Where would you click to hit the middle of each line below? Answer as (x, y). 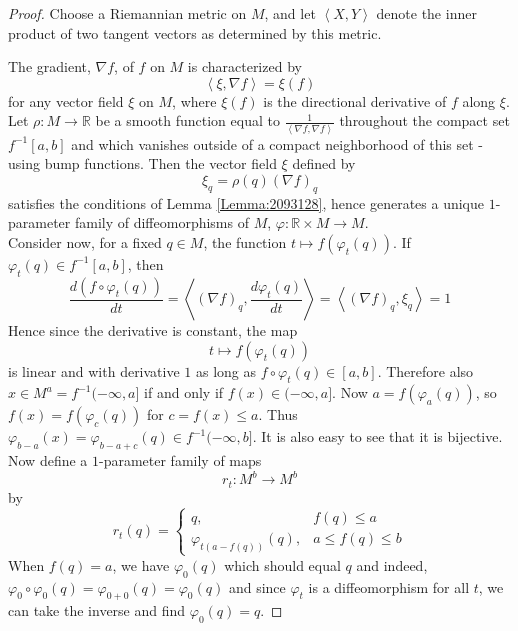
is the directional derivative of (355, 100)
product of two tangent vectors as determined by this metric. (195, 32)
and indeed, (392, 564)
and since (257, 586)
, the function (245, 241)
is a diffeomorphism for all (389, 586)
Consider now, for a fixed (85, 241)
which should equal (282, 564)
